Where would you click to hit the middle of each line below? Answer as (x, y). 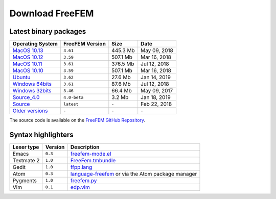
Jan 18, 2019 (156, 97)
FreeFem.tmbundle (93, 160)
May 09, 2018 (157, 51)
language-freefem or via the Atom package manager (134, 173)
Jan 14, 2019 (156, 78)
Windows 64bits (32, 84)
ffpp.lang (81, 167)
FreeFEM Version (84, 44)
